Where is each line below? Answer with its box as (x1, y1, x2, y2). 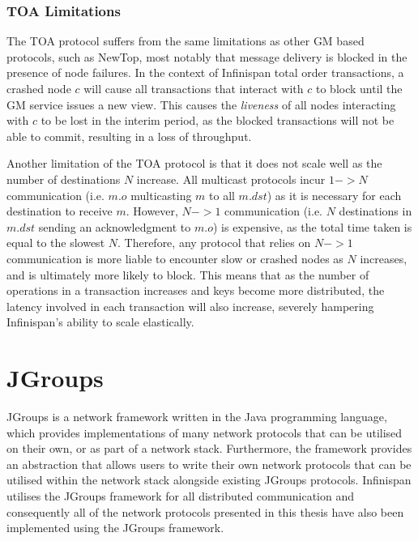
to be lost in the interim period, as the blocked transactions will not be (41, 112, 395, 129)
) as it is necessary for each (267, 186, 402, 203)
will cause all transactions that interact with (83, 80, 304, 96)
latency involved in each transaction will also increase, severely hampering (6, 297, 374, 314)
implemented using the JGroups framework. (6, 519, 224, 536)
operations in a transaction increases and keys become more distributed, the (6, 282, 385, 299)
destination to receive (6, 202, 113, 219)
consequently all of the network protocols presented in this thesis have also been (6, 503, 404, 520)
